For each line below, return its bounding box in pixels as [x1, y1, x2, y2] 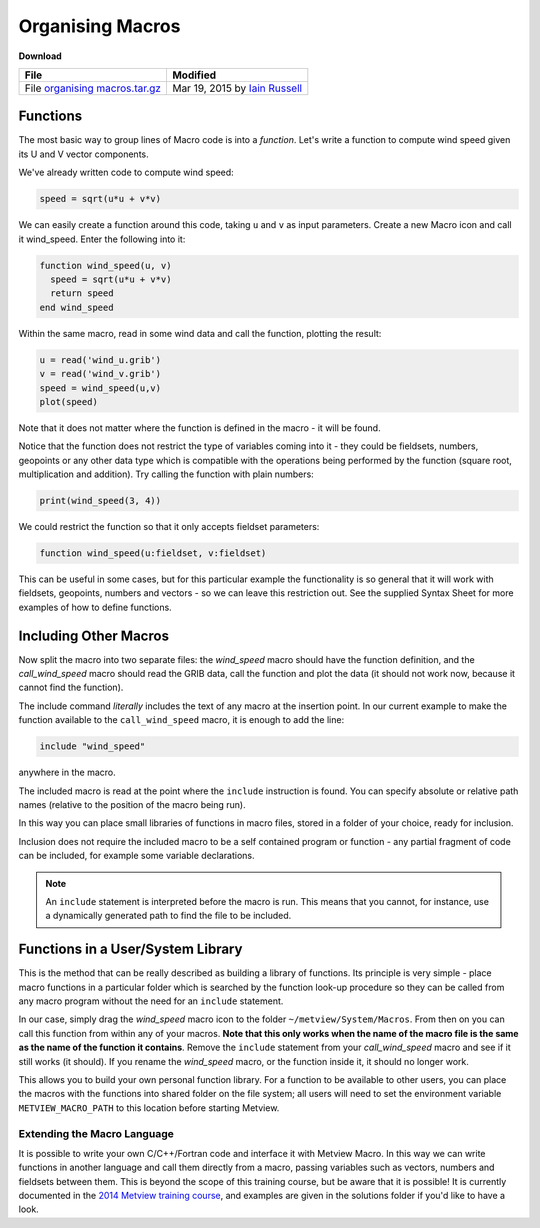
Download [18, 50, 62, 62]
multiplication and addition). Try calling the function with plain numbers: [18, 468, 314, 480]
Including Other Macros [18, 627, 170, 644]
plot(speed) [39, 396, 99, 407]
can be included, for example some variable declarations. [18, 850, 255, 862]
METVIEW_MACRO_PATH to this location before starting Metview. [18, 1101, 280, 1114]
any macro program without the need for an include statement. [18, 995, 284, 1007]
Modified [171, 68, 217, 82]
